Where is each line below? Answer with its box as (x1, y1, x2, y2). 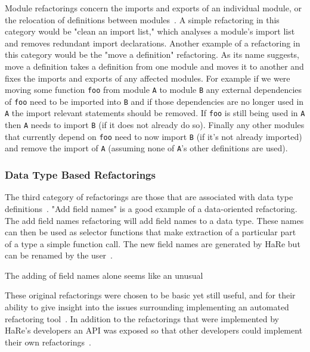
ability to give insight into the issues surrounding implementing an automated (5, 301, 289, 313)
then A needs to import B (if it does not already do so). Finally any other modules (5, 119, 305, 131)
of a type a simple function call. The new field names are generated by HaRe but (5, 237, 300, 250)
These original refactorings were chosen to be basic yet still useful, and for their (5, 289, 296, 301)
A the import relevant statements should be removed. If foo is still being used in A (5, 107, 305, 119)
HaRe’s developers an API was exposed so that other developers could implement (5, 324, 303, 337)
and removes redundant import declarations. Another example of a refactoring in (5, 36, 300, 49)
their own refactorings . (5, 335, 91, 348)
